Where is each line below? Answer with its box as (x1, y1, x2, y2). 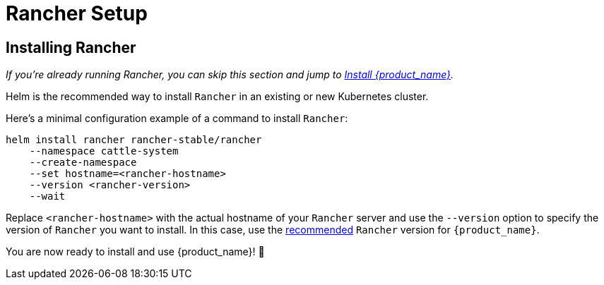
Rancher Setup (6, 1, 148, 25)
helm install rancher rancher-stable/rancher (6, 134, 262, 146)
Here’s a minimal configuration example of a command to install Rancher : (6, 112, 348, 125)
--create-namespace (29, 157, 137, 169)
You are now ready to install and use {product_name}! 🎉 (6, 245, 265, 258)
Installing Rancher (6, 38, 136, 56)
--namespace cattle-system (29, 145, 179, 157)
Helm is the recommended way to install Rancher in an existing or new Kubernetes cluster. (6, 90, 429, 103)
